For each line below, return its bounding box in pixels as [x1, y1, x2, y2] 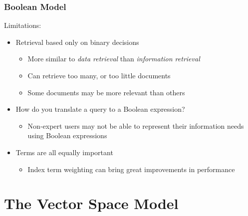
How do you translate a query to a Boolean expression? [15, 104, 185, 114]
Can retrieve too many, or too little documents [27, 70, 171, 80]
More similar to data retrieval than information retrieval [27, 53, 200, 64]
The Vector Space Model [4, 193, 179, 214]
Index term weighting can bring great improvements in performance [27, 164, 235, 174]
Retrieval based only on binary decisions [15, 36, 139, 47]
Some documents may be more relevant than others [27, 87, 185, 97]
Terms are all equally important [15, 147, 113, 157]
